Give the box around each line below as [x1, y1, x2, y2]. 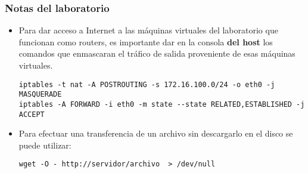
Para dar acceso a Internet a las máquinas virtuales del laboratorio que [18, 24, 278, 36]
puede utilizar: [18, 138, 71, 151]
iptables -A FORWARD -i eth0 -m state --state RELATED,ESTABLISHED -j [18, 100, 305, 109]
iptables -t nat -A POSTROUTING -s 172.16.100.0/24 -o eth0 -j [18, 80, 275, 89]
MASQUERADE [18, 90, 62, 99]
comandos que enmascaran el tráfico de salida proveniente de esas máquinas [18, 47, 295, 60]
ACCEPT [18, 110, 45, 119]
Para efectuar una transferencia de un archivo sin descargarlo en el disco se [18, 127, 293, 140]
